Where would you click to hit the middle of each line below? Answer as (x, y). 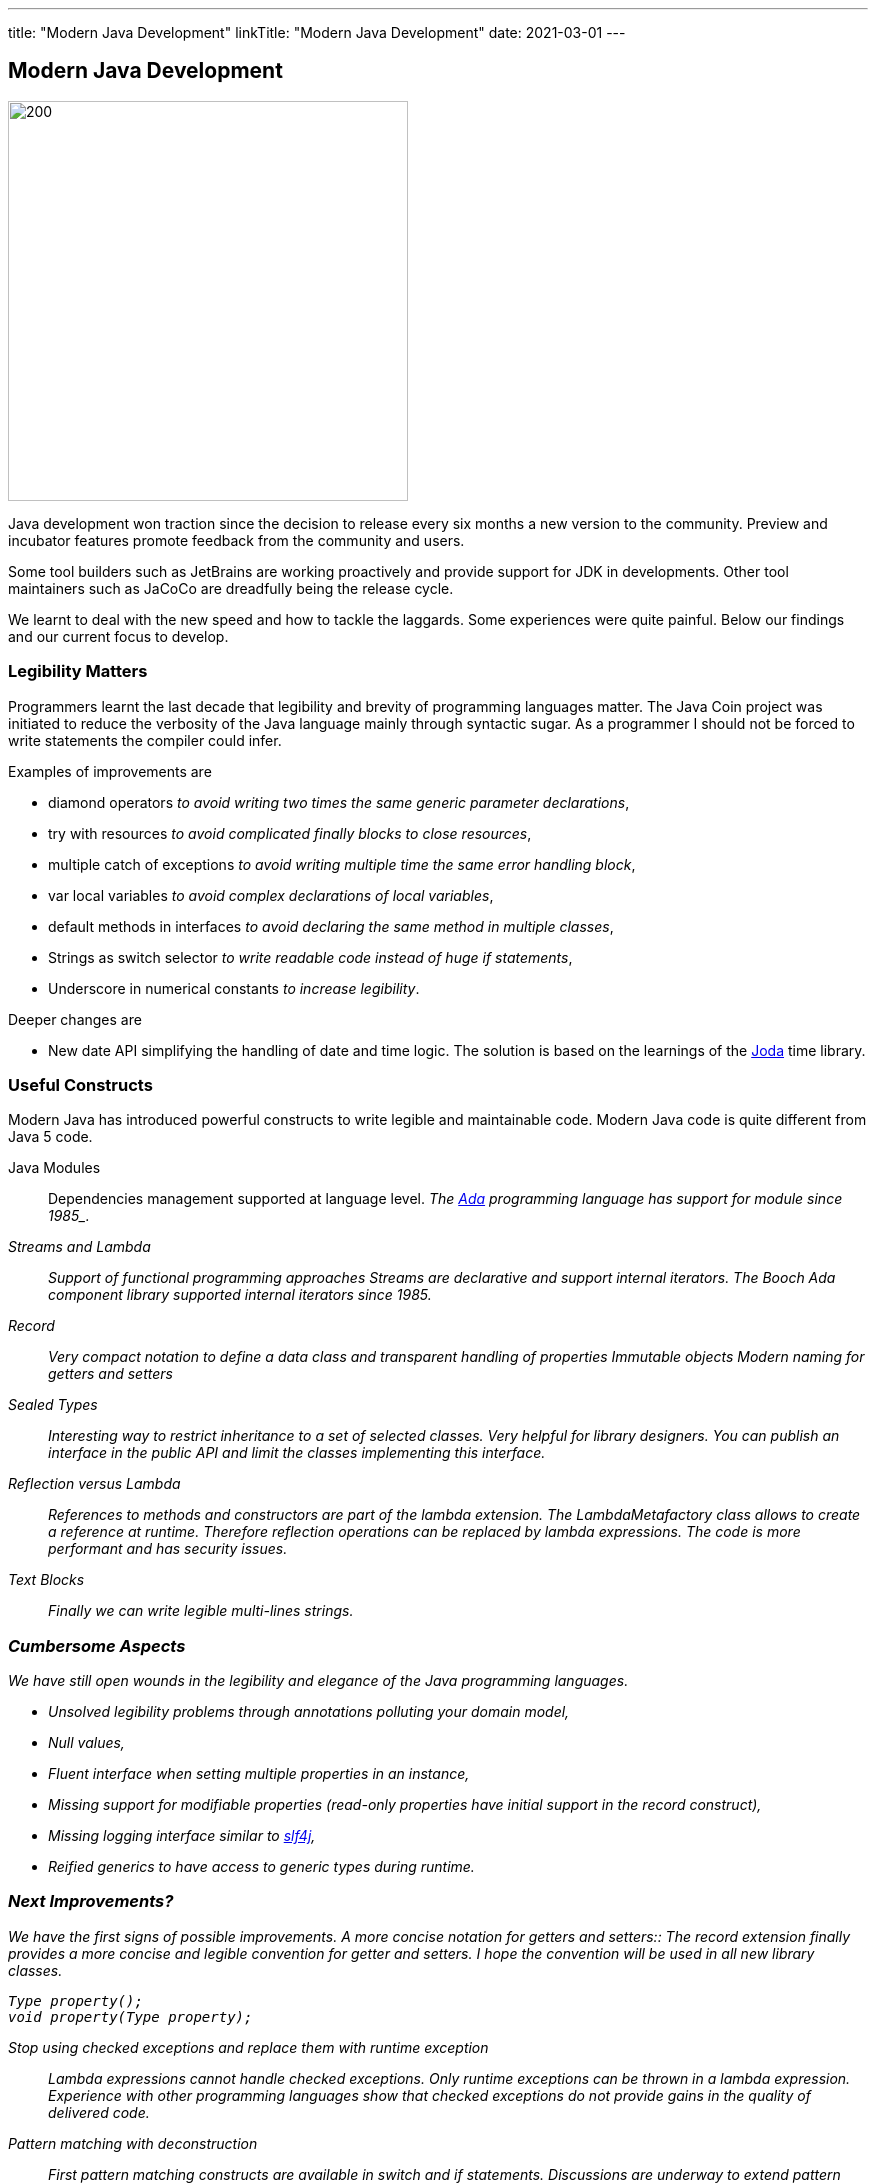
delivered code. (99, 2112)
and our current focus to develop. (118, 636)
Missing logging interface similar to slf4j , (182, 1836)
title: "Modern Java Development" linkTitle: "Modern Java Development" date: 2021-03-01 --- (317, 32)
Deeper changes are (75, 1019)
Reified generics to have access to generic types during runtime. (261, 1867)
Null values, (86, 1743)
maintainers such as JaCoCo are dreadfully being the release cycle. (231, 588)
